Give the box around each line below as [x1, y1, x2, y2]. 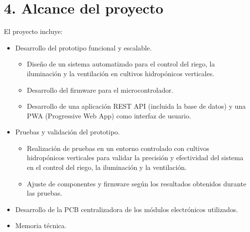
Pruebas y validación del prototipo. [15, 127, 120, 137]
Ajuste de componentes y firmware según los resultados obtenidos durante [27, 178, 247, 188]
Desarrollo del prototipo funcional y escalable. [15, 42, 152, 52]
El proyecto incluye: [4, 26, 63, 36]
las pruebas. [27, 188, 62, 198]
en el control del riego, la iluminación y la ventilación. [27, 162, 187, 172]
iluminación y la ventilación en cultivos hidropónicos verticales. [27, 68, 215, 78]
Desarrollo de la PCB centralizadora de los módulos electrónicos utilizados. [15, 204, 238, 214]
